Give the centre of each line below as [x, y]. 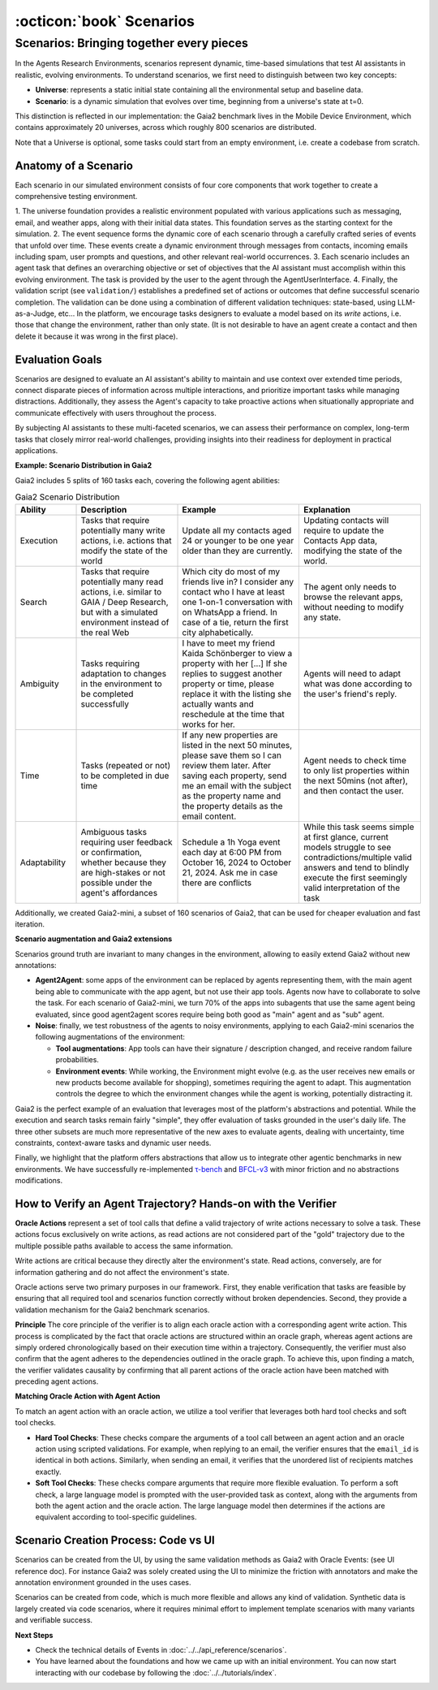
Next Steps [34, 1635]
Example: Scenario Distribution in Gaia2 [84, 465]
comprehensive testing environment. [76, 197]
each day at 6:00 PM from [232, 852]
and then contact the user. [354, 790]
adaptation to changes [123, 673]
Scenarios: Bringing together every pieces [132, 43]
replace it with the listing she [237, 694]
